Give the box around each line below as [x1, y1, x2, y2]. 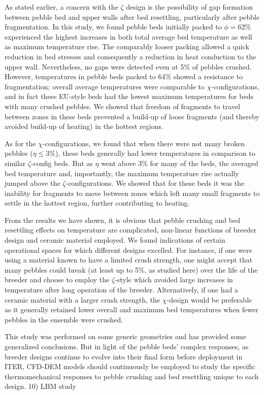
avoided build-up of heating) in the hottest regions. [5, 121, 163, 131]
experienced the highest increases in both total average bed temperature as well [5, 31, 252, 42]
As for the [5, 138, 36, 148]
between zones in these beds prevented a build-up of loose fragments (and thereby [5, 111, 259, 121]
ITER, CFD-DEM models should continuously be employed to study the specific [5, 361, 255, 372]
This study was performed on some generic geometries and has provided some [5, 331, 246, 342]
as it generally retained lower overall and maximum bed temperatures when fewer [5, 304, 258, 315]
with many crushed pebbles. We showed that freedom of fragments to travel [5, 101, 241, 111]
